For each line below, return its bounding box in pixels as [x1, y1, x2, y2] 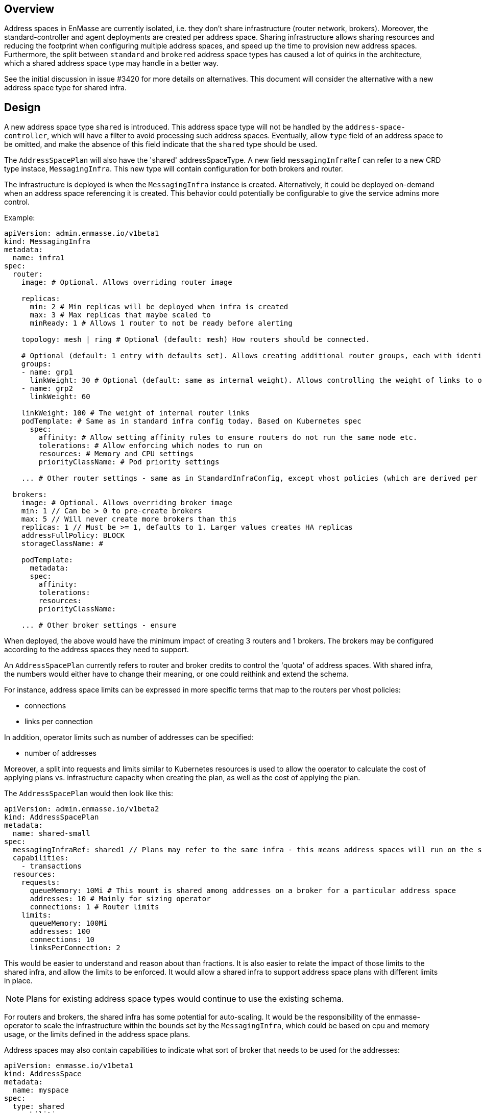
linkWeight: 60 [30, 392, 90, 401]
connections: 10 [30, 935, 95, 944]
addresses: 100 [30, 927, 90, 936]
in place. [4, 976, 33, 985]
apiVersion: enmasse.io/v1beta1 [4, 1061, 133, 1070]
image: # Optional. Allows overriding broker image [21, 499, 232, 507]
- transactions [21, 862, 82, 871]
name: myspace [12, 1086, 69, 1095]
